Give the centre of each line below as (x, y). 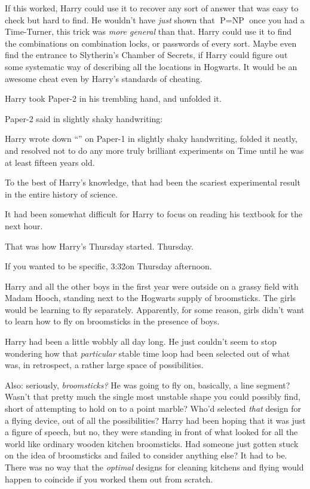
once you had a (277, 19)
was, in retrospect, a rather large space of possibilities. (104, 365)
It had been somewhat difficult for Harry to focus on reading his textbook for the (154, 214)
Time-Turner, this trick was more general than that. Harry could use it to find (148, 31)
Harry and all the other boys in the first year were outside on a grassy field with (152, 286)
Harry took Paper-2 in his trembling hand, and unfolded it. (113, 98)
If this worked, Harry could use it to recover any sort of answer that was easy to (152, 8)
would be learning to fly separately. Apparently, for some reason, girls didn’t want (155, 309)
